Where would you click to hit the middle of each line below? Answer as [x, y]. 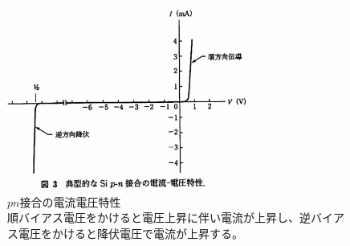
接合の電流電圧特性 [70, 201]
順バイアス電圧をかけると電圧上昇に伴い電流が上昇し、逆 [159, 217]
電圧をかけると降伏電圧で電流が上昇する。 [130, 233]
